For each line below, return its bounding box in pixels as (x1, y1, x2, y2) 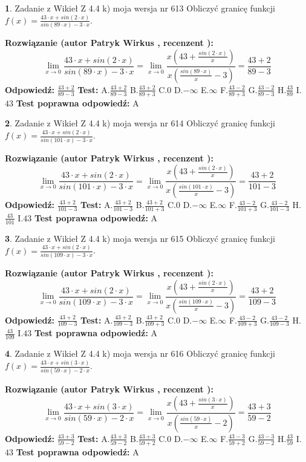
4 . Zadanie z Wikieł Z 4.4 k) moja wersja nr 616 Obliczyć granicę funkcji (5, 347, 275, 360)
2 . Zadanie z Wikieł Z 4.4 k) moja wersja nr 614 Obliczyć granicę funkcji (5, 117, 275, 129)
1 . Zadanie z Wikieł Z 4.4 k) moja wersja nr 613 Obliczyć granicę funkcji (5, 2, 275, 14)
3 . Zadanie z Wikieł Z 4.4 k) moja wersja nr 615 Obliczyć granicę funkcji (5, 232, 275, 244)
